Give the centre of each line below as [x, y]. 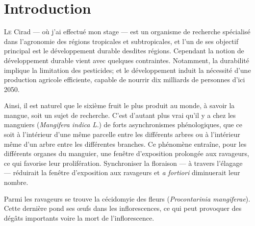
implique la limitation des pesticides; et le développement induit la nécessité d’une [127, 70]
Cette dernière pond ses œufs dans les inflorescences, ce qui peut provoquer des [123, 208]
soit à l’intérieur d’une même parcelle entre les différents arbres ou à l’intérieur [122, 134]
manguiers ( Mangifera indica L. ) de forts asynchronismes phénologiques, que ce [123, 124]
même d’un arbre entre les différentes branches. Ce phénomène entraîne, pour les [125, 144]
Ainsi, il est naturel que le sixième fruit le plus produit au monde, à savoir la [119, 105]
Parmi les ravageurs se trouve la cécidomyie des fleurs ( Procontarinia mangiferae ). [127, 198]
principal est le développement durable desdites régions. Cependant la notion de [124, 51]
